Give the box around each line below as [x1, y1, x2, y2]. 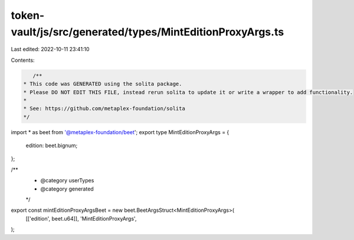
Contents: [11, 56, 35, 64]
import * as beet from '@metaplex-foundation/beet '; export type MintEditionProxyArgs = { [11, 128, 230, 135]
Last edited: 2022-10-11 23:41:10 [11, 46, 90, 53]
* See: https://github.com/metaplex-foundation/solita [23, 105, 185, 112]
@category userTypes [40, 177, 94, 184]
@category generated [40, 185, 94, 192]
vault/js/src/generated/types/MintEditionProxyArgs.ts [11, 25, 284, 38]
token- [11, 9, 44, 22]
